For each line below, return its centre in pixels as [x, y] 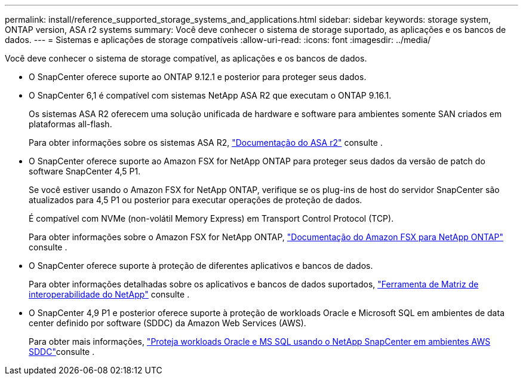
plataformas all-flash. [70, 124]
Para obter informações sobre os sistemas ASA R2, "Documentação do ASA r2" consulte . [206, 142]
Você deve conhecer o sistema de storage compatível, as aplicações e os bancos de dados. [186, 58]
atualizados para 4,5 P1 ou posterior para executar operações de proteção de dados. [196, 200]
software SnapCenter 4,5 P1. [85, 171]
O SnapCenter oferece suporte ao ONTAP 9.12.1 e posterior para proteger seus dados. [198, 77]
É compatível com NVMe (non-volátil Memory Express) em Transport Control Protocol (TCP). [211, 218]
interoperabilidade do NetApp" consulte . [109, 294]
